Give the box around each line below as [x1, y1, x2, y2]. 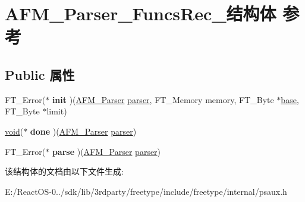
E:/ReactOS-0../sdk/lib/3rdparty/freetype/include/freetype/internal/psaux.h [5, 185, 287, 197]
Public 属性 [5, 65, 75, 83]
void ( [5, 125, 24, 137]
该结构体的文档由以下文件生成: [5, 165, 124, 178]
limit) [46, 105, 67, 117]
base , [281, 93, 299, 105]
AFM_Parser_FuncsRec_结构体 [5, 1, 276, 26]
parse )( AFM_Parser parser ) [52, 145, 161, 157]
